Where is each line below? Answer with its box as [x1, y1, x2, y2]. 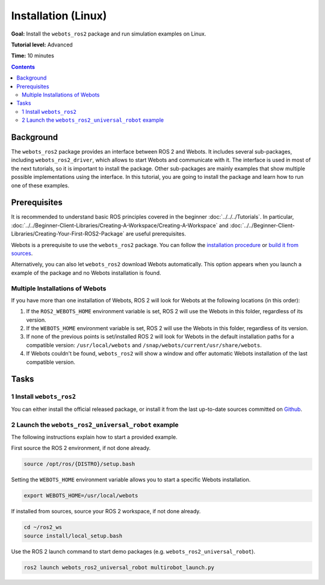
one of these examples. [11, 181, 69, 189]
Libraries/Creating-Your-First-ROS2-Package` [11, 230, 125, 237]
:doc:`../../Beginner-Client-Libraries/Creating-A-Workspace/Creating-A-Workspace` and [11, 222, 229, 229]
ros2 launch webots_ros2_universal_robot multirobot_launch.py [23, 564, 215, 571]
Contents [11, 63, 36, 70]
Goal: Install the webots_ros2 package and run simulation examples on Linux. [11, 30, 206, 37]
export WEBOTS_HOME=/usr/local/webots [23, 492, 138, 499]
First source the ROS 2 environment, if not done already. [11, 445, 150, 452]
